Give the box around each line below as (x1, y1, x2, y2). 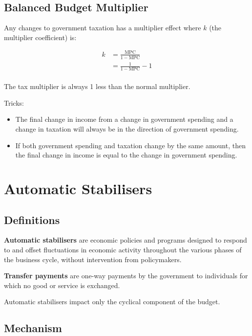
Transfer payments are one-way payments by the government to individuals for (4, 270, 248, 281)
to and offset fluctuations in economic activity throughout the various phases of (4, 244, 242, 254)
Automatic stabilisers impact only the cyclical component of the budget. (4, 296, 220, 307)
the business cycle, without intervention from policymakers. (4, 254, 182, 264)
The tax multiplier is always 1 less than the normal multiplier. (4, 81, 190, 91)
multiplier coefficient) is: (4, 32, 77, 42)
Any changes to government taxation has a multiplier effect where (4, 22, 201, 33)
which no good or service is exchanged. (4, 280, 120, 290)
